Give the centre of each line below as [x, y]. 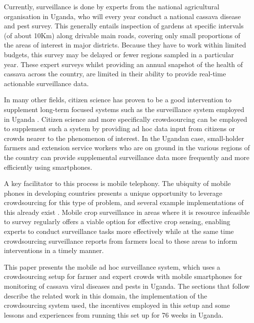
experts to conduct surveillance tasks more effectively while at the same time [119, 231]
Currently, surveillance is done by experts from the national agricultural [112, 6]
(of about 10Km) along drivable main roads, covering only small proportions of [122, 35]
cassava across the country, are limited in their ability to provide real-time [115, 74]
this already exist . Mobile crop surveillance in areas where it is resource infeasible [127, 212]
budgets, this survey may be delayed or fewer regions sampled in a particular [119, 54]
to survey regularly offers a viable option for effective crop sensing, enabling [117, 221]
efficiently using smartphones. [48, 167]
